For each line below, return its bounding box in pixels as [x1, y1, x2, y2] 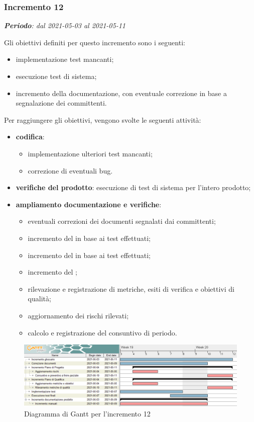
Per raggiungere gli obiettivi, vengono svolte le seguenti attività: [4, 114, 201, 125]
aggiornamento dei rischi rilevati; [28, 310, 129, 320]
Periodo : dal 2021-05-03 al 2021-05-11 [4, 20, 125, 31]
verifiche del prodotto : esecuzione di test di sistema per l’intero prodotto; [16, 182, 251, 193]
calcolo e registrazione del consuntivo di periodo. [28, 327, 177, 337]
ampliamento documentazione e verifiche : [16, 199, 162, 209]
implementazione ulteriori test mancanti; [28, 148, 153, 158]
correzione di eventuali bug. [28, 165, 113, 176]
